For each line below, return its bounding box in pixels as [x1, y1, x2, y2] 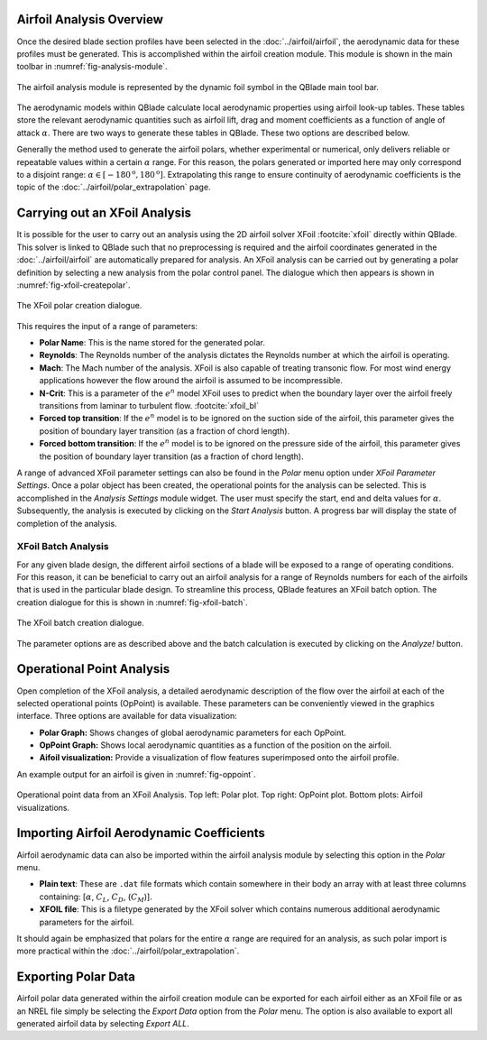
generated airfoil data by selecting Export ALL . [16, 1017, 189, 1028]
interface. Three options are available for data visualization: [16, 711, 238, 722]
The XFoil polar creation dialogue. [16, 300, 142, 311]
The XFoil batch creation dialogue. [16, 618, 144, 629]
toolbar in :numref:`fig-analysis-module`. [16, 61, 168, 72]
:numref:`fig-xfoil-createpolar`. [16, 280, 131, 290]
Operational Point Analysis [16, 661, 170, 676]
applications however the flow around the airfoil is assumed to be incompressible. [39, 375, 343, 386]
